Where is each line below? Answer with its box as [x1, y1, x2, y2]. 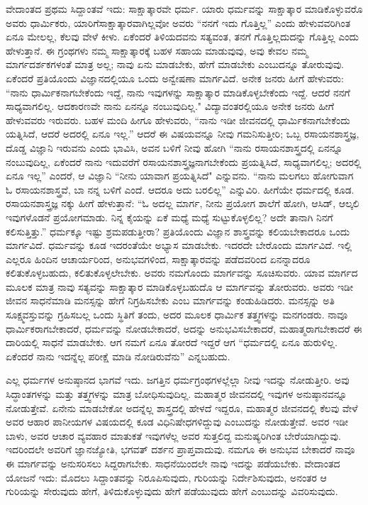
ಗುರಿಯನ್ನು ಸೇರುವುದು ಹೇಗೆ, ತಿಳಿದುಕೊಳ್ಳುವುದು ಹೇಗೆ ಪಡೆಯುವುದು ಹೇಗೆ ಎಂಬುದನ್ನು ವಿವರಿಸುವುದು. [6, 484, 338, 499]
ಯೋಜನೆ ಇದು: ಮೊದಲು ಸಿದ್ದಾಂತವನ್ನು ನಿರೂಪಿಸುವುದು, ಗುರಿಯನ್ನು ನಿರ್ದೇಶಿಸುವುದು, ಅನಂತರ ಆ [6, 470, 327, 484]
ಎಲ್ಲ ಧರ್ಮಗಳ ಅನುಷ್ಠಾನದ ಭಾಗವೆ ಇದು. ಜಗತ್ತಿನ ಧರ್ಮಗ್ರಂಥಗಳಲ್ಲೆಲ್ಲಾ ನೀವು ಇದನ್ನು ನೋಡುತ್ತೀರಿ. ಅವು [6, 372, 350, 387]
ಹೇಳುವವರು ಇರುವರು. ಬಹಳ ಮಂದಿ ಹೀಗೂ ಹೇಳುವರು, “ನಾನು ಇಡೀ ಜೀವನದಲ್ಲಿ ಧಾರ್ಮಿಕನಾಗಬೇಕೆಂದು [6, 112, 350, 127]
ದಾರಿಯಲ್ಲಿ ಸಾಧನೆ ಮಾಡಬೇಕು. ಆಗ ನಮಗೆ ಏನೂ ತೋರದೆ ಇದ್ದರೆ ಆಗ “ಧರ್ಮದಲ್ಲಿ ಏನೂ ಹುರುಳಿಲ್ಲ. [6, 335, 338, 350]
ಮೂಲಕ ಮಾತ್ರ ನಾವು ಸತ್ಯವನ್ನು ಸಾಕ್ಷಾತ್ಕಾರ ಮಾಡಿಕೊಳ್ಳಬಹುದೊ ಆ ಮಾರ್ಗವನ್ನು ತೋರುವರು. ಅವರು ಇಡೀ [6, 279, 353, 294]
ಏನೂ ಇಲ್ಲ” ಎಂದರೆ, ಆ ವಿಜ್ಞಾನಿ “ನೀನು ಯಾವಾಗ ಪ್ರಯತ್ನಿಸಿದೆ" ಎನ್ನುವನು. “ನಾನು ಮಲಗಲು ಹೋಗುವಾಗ [6, 168, 354, 183]
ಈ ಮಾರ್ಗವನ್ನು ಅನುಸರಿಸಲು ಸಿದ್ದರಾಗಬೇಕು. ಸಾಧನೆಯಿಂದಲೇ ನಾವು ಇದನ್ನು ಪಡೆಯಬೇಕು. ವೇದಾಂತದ [6, 456, 340, 470]
